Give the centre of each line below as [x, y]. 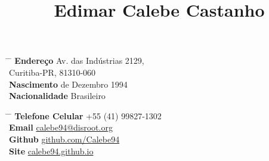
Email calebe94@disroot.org [61, 127]
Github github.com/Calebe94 [64, 139]
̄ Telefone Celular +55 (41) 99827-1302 [85, 115]
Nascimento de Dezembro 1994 [68, 84]
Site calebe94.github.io [51, 151]
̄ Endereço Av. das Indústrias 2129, [77, 61]
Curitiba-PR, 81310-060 [52, 72]
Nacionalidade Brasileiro [57, 96]
